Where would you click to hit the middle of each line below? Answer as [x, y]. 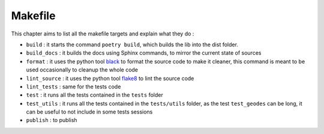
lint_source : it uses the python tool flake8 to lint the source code [110, 78]
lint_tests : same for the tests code [73, 87]
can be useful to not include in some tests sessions [89, 112]
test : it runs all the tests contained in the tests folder [94, 95]
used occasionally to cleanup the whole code [82, 70]
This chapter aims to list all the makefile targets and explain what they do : [103, 34]
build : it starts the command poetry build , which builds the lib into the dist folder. [132, 44]
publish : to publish [52, 120]
